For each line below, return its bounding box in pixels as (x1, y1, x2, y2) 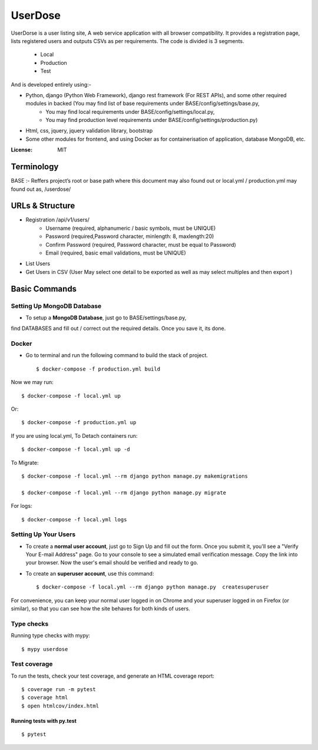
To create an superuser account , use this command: (25, 570, 154, 577)
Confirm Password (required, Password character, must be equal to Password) (45, 241, 237, 248)
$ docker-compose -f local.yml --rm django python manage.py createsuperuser (36, 584, 269, 590)
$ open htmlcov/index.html (21, 702, 100, 709)
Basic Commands (11, 283, 77, 294)
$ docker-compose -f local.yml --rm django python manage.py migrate (21, 489, 227, 496)
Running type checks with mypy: (11, 632, 91, 639)
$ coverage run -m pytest (21, 686, 97, 693)
